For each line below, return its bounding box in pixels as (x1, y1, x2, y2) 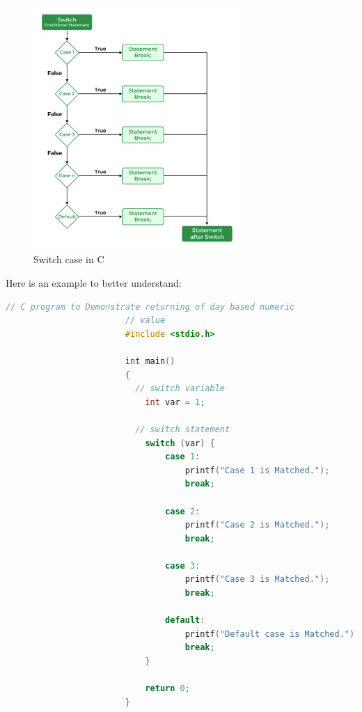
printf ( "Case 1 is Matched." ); (184, 465, 330, 475)
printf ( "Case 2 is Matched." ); (184, 520, 330, 530)
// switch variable (135, 383, 225, 394)
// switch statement (135, 424, 230, 434)
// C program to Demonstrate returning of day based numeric (6, 301, 295, 312)
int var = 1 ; (145, 397, 205, 407)
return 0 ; (145, 683, 190, 694)
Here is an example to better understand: (6, 276, 182, 290)
